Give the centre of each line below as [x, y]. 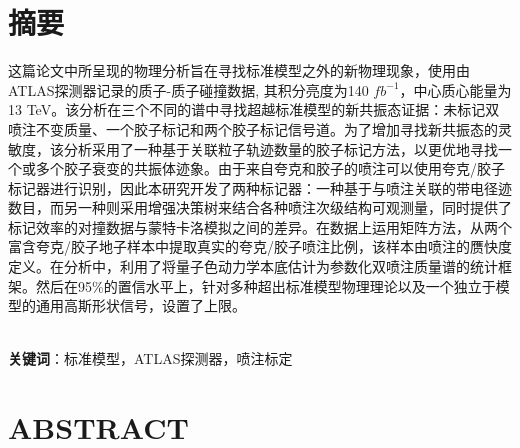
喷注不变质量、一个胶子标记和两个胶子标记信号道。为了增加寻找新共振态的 [253, 128]
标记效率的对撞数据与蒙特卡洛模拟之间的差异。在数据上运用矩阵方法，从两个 [260, 226]
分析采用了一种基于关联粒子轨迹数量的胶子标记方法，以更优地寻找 [280, 148]
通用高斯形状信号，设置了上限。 [140, 305]
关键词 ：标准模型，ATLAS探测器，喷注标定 [150, 358]
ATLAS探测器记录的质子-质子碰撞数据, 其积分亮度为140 [188, 89]
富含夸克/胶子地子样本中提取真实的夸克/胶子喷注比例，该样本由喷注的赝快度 [260, 246]
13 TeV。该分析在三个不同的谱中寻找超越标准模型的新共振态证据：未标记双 [254, 109]
